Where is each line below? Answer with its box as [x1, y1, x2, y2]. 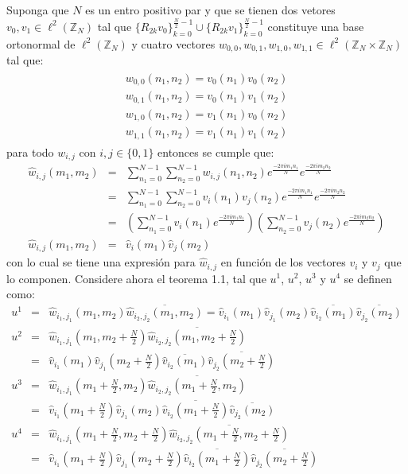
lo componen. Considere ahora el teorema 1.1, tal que [6, 270, 266, 286]
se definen [344, 270, 392, 286]
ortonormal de [6, 35, 76, 52]
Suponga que [6, 2, 69, 17]
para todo [6, 143, 54, 160]
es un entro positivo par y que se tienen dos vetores [85, 2, 336, 17]
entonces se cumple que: [157, 143, 274, 160]
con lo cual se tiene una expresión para [6, 254, 196, 270]
